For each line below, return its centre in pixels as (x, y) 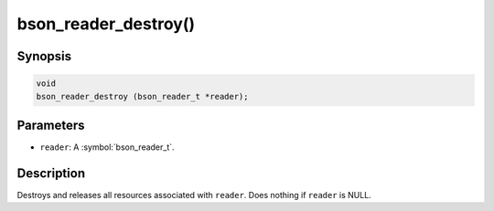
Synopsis (44, 56)
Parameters (51, 125)
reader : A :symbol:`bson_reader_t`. (107, 147)
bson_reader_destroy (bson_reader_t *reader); (142, 96)
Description (51, 173)
